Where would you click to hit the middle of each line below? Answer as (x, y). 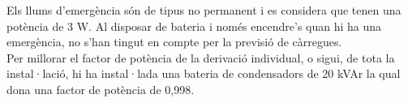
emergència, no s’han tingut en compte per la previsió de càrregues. (174, 42)
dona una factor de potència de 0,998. (101, 89)
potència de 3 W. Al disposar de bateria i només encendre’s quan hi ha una (194, 26)
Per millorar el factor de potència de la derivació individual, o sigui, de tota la (201, 57)
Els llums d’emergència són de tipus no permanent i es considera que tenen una (204, 10)
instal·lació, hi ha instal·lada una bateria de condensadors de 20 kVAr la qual (204, 73)
